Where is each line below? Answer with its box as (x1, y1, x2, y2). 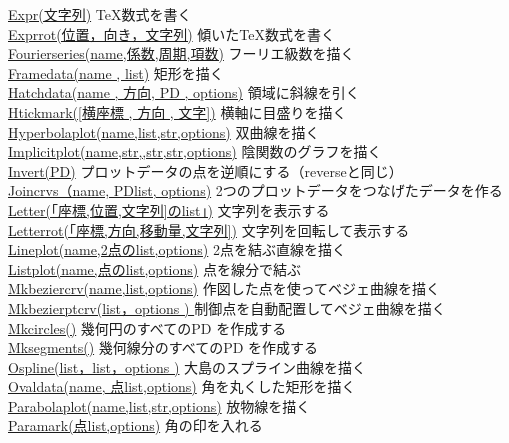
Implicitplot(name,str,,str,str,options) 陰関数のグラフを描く (8, 141, 382, 162)
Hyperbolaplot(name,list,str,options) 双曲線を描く (8, 121, 320, 142)
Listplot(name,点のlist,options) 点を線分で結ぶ (8, 258, 301, 279)
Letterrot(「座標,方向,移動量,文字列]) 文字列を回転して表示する (8, 219, 410, 240)
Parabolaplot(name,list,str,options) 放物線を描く (8, 395, 311, 416)
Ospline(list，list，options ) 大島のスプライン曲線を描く (8, 356, 367, 377)
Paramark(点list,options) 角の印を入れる (8, 415, 263, 436)
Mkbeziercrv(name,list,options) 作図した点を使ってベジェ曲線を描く (8, 278, 441, 299)
